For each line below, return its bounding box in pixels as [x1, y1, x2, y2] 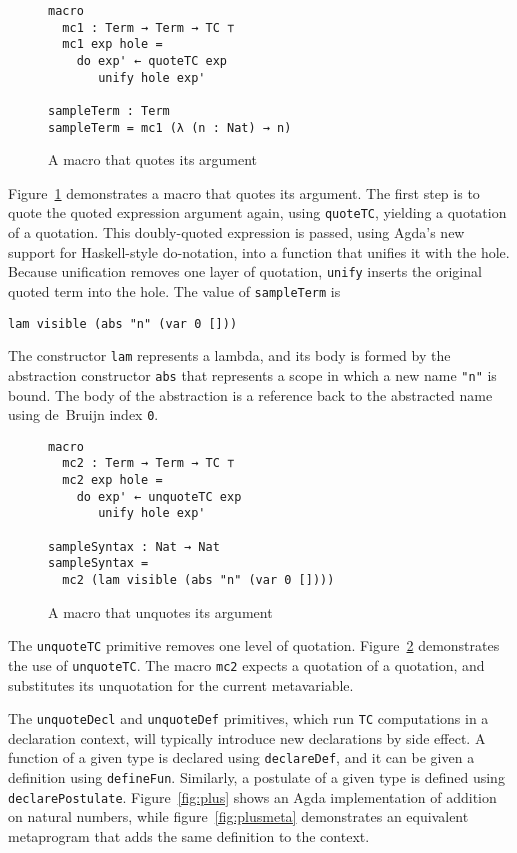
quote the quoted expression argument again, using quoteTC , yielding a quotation [8, 202, 507, 223]
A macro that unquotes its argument [48, 601, 273, 622]
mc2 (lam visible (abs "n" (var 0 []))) [62, 573, 335, 588]
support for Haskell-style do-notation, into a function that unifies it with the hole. [8, 241, 510, 262]
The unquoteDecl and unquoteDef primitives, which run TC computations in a [8, 708, 489, 729]
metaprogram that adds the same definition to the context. [8, 826, 370, 847]
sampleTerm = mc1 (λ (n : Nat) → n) [48, 120, 292, 135]
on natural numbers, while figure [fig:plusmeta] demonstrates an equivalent [8, 806, 469, 827]
